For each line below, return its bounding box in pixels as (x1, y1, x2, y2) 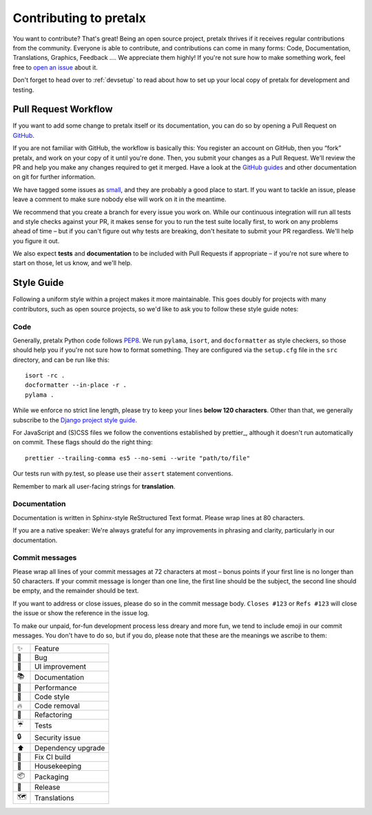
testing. (12, 85, 34, 94)
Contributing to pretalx (12, 10, 146, 25)
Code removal (34, 701, 81, 711)
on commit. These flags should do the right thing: (12, 438, 153, 446)
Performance (34, 683, 77, 692)
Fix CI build (34, 752, 71, 762)
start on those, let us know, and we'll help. (12, 259, 132, 267)
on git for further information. (12, 173, 96, 181)
